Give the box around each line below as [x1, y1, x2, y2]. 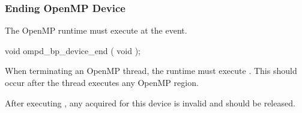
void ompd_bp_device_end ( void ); [5, 44, 140, 56]
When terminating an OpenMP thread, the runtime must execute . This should [5, 64, 297, 77]
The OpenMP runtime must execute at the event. [5, 24, 187, 37]
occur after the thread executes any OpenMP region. [5, 76, 199, 88]
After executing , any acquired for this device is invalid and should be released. [5, 96, 295, 109]
